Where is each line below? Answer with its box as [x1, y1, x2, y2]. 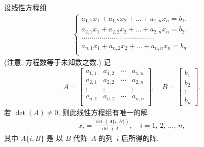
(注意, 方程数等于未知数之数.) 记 [4, 56, 111, 67]
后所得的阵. [121, 133, 159, 143]
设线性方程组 [4, 2, 47, 12]
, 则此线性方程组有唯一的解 [58, 106, 148, 117]
